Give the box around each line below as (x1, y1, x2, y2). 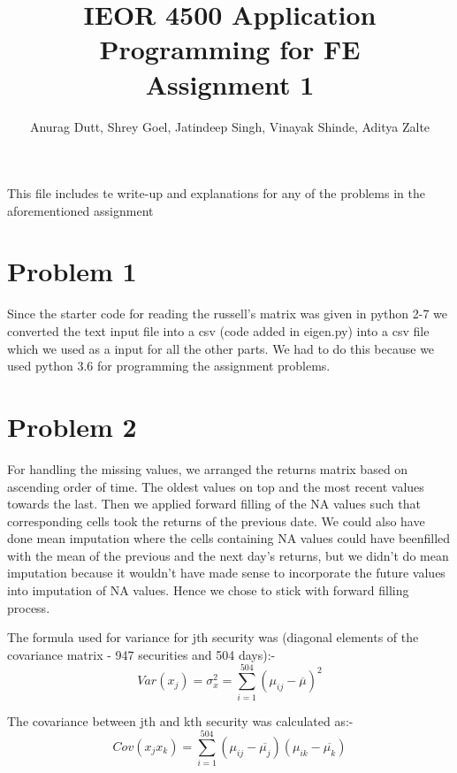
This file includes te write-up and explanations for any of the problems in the (7, 184, 425, 203)
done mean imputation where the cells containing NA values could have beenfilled (7, 529, 451, 547)
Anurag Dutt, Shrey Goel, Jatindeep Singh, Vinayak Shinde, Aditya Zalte (29, 117, 430, 135)
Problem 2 (7, 408, 137, 444)
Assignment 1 (145, 65, 315, 102)
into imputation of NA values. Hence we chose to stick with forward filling (7, 581, 409, 600)
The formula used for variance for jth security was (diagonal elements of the (7, 628, 419, 647)
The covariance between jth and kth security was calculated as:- (7, 711, 354, 730)
